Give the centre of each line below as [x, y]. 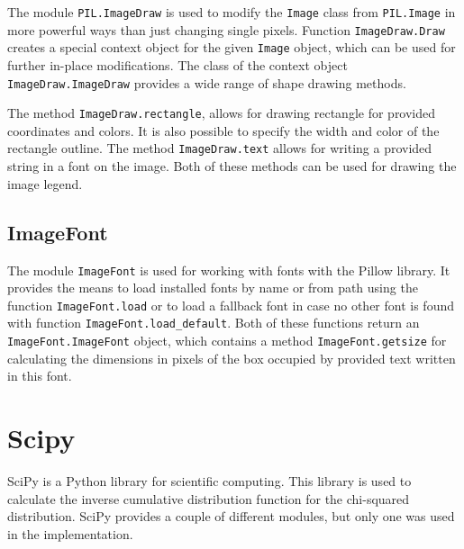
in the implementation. [70, 533]
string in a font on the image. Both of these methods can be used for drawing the [232, 166]
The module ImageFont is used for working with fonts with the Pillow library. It [229, 270]
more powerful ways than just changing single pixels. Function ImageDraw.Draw [226, 29]
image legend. [45, 183]
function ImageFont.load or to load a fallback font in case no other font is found [231, 305]
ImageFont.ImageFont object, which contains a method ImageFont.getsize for [227, 341]
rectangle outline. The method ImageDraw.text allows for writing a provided [220, 148]
